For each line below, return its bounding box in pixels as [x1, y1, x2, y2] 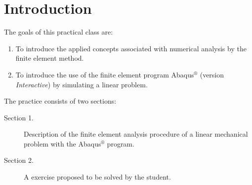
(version [200, 69, 224, 79]
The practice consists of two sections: [4, 96, 117, 106]
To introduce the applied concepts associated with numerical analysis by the [15, 43, 247, 53]
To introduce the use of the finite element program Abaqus [15, 69, 194, 79]
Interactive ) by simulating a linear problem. [15, 79, 148, 89]
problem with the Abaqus [24, 138, 101, 148]
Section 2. [4, 155, 34, 165]
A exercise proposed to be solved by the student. [24, 172, 171, 182]
